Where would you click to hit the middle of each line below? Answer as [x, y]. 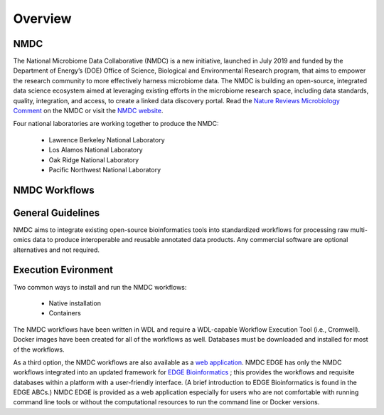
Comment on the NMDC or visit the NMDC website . [88, 111]
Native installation [75, 303]
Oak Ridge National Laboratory [94, 159]
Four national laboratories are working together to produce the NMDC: [116, 124]
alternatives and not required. [56, 250]
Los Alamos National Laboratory [96, 150]
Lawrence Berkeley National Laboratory [107, 140]
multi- [359, 230]
